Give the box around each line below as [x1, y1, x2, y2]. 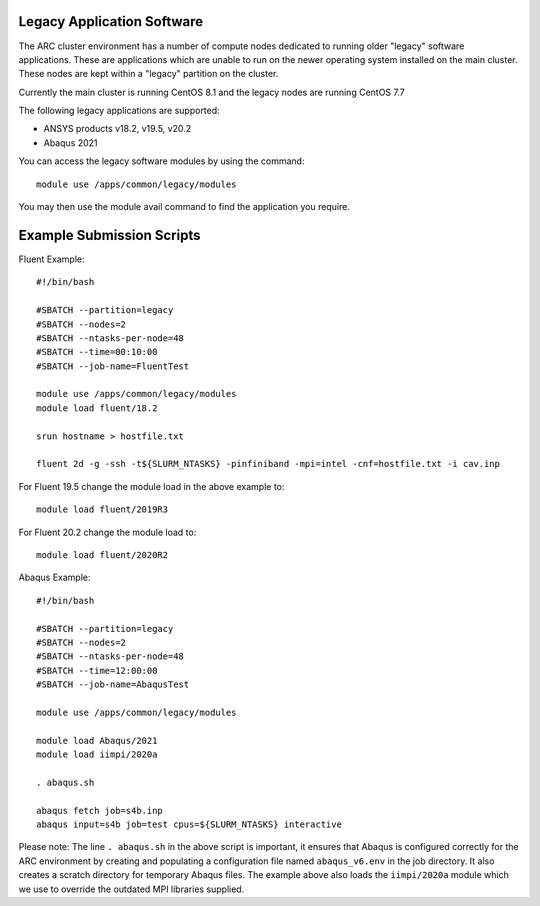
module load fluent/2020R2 [36, 549, 169, 560]
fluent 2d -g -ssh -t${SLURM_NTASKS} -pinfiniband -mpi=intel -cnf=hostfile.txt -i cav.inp [36, 458, 500, 470]
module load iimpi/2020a [36, 749, 158, 760]
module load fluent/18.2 [36, 402, 158, 414]
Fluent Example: [18, 253, 85, 265]
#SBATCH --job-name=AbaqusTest [36, 679, 190, 690]
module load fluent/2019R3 [36, 504, 169, 515]
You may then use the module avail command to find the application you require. [18, 201, 350, 213]
